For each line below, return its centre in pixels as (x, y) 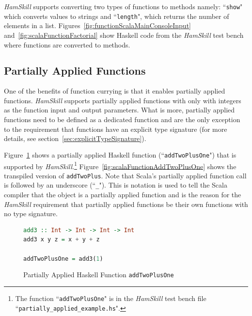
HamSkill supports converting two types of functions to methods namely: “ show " (123, 6)
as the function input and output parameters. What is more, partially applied (119, 110)
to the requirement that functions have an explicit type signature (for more (116, 129)
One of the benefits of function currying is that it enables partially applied (115, 91)
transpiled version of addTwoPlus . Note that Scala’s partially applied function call (125, 175)
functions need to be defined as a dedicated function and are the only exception (122, 119)
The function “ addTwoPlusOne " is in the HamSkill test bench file (111, 298)
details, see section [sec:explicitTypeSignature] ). (75, 138)
